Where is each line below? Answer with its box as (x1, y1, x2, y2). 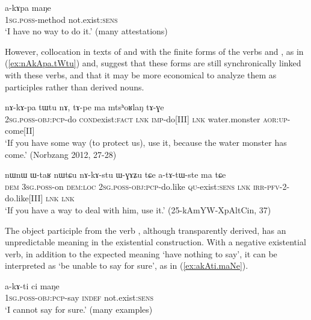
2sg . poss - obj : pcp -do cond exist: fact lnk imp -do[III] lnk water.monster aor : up (5, 112, 288, 125)
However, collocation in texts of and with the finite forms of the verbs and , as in (5, 45, 304, 57)
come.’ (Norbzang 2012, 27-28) (5, 148, 117, 160)
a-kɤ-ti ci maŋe (5, 279, 60, 292)
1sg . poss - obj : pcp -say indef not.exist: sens (5, 291, 153, 304)
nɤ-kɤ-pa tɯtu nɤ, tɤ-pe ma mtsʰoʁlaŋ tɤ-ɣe (5, 101, 164, 113)
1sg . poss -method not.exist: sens (5, 13, 118, 25)
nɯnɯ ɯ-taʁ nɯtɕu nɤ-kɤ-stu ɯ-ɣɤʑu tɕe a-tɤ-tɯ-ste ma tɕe (5, 168, 226, 181)
